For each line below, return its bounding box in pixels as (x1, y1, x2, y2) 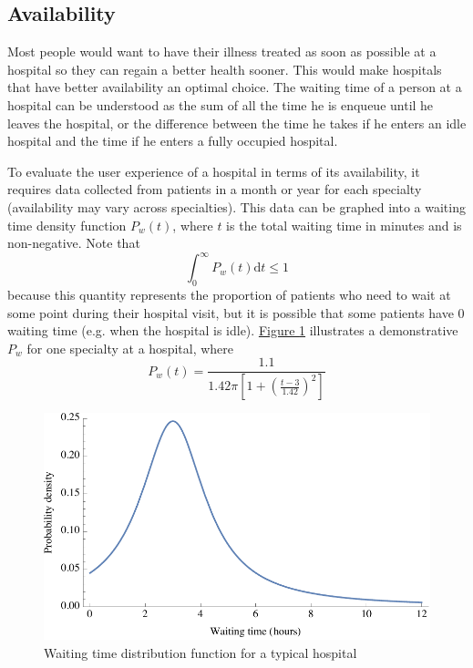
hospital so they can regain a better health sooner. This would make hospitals (7, 59, 442, 78)
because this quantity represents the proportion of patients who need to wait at (7, 285, 451, 304)
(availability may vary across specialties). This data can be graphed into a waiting (7, 197, 466, 216)
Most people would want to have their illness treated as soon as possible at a (7, 42, 437, 61)
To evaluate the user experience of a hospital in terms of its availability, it (7, 161, 420, 180)
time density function (7, 215, 127, 234)
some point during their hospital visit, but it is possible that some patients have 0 (7, 303, 465, 322)
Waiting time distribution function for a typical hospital (44, 642, 357, 662)
